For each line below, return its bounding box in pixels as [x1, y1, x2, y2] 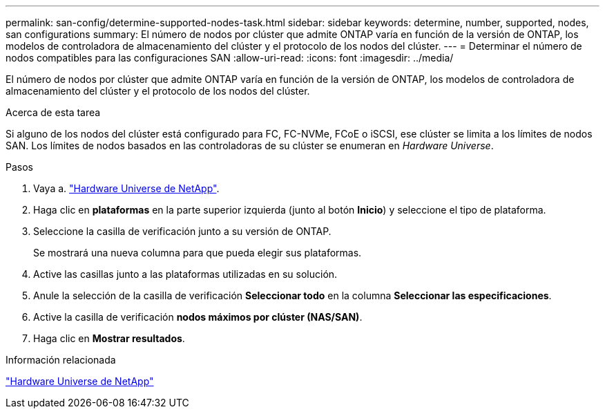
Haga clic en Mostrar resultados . [33, 332, 185, 344]
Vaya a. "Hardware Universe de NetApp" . [33, 182, 220, 194]
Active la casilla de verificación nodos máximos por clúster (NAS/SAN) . [33, 311, 363, 323]
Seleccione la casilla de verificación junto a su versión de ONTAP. [33, 225, 332, 237]
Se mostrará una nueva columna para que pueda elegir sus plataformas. [33, 247, 362, 258]
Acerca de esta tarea [6, 106, 101, 118]
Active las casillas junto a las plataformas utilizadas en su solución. [33, 268, 338, 280]
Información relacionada [6, 354, 116, 366]
